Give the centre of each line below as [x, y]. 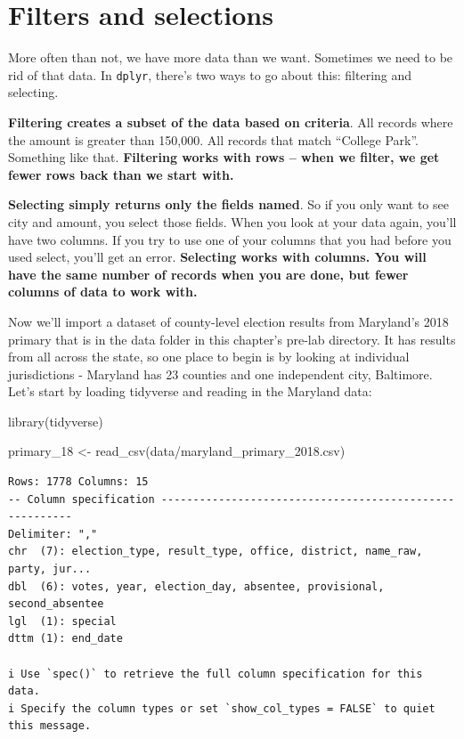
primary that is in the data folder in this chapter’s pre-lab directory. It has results [232, 339]
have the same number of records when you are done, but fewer [208, 274]
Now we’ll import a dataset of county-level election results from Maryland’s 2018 [228, 321]
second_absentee [56, 604]
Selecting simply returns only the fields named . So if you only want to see [228, 204]
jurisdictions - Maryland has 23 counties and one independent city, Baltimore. [220, 374]
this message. [50, 726]
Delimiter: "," [53, 534]
